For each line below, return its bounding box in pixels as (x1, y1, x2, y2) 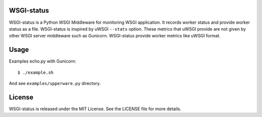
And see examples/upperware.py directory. (9, 80, 101, 86)
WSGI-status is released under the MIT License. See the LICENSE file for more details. (9, 106, 181, 112)
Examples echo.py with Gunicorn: (9, 58, 76, 64)
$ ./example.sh (17, 69, 54, 75)
